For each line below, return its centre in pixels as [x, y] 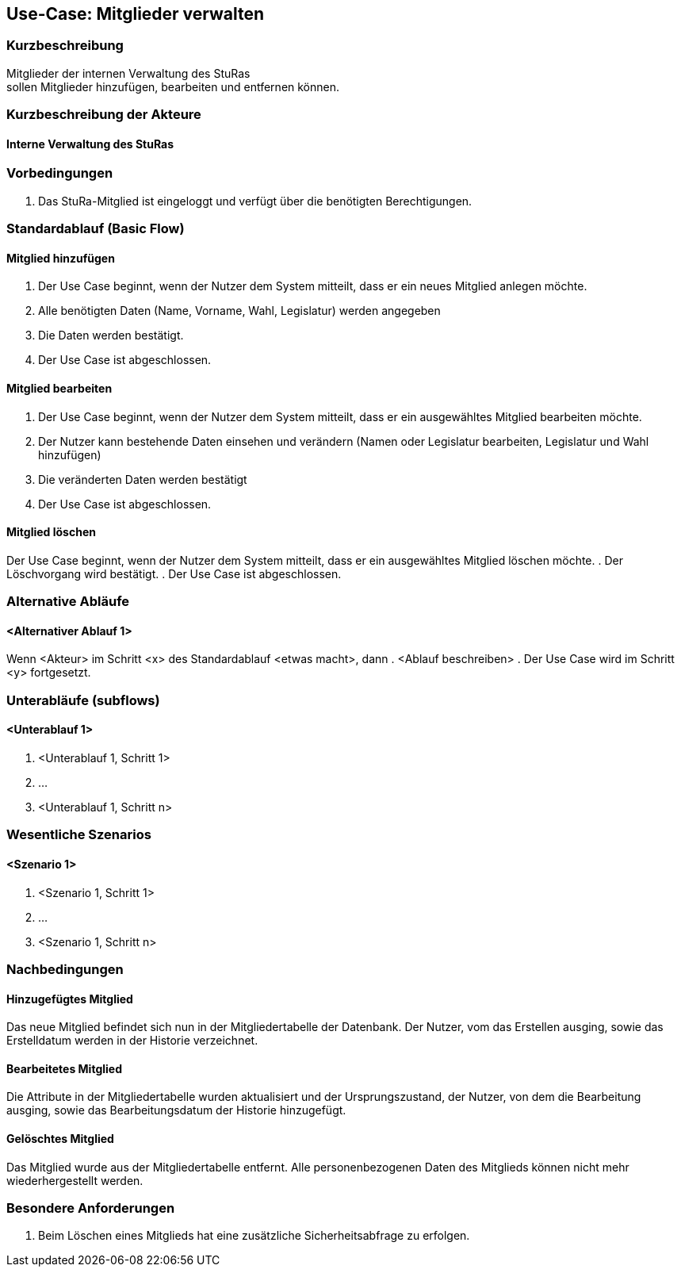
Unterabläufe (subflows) [83, 700]
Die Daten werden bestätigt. [111, 336]
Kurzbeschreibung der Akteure [104, 115]
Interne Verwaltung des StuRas [90, 144]
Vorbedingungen [60, 173]
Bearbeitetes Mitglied [64, 1068]
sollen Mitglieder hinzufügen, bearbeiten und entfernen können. [173, 86]
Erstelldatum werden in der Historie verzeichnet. [132, 1041]
